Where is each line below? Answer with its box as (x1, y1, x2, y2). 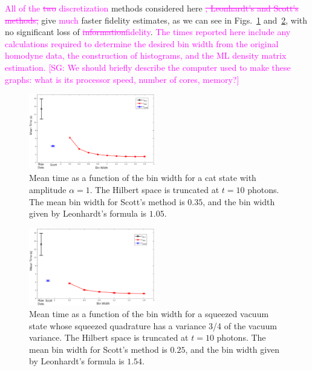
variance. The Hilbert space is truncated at (29, 331, 189, 344)
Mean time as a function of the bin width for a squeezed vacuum (29, 307, 269, 320)
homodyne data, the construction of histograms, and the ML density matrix (5, 49, 287, 62)
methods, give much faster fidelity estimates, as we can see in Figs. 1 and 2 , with (5, 13, 308, 26)
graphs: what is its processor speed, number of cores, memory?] (5, 73, 239, 85)
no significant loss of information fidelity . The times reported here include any (5, 25, 291, 38)
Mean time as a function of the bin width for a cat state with (29, 171, 256, 184)
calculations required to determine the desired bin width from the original (5, 37, 279, 50)
